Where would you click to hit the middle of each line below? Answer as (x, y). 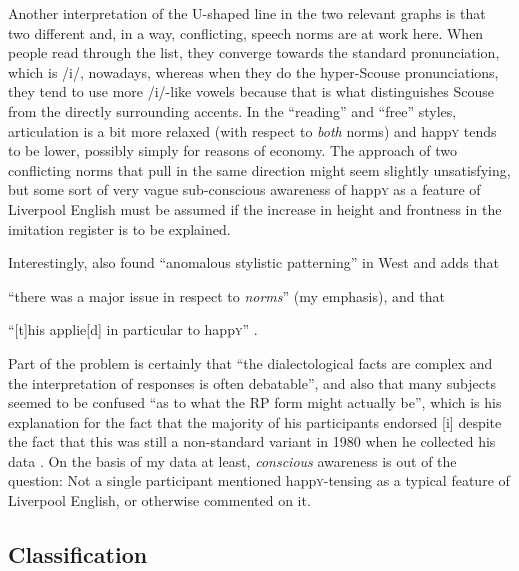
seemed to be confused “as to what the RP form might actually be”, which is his (255, 402)
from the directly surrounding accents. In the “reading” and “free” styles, (232, 110)
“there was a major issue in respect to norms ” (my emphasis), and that (226, 295)
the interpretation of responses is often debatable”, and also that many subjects (252, 382)
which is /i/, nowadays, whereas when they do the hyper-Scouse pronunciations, (253, 71)
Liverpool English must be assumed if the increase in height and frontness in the (255, 208)
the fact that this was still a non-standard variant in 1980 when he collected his (252, 441)
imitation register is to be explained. (119, 228)
